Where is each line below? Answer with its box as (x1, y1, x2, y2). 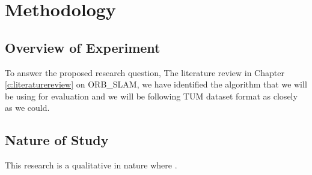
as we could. (5, 101, 50, 114)
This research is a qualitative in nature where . (5, 159, 177, 171)
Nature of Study (5, 131, 109, 149)
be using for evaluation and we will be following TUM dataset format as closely (5, 89, 298, 102)
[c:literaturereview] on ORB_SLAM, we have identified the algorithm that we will (5, 78, 307, 90)
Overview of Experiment (5, 38, 161, 56)
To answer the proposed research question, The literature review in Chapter (5, 66, 284, 79)
